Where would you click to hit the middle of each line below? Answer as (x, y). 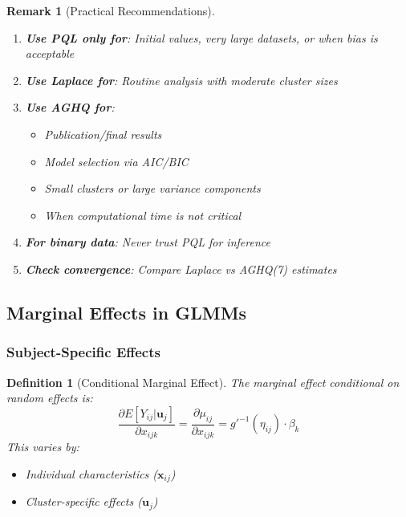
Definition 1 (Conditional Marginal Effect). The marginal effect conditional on (203, 382)
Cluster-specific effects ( (83, 501)
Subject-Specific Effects (83, 352)
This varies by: (43, 447)
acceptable (50, 53)
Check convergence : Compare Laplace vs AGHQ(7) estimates (181, 269)
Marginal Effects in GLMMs (127, 312)
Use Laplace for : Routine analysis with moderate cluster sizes (181, 80)
